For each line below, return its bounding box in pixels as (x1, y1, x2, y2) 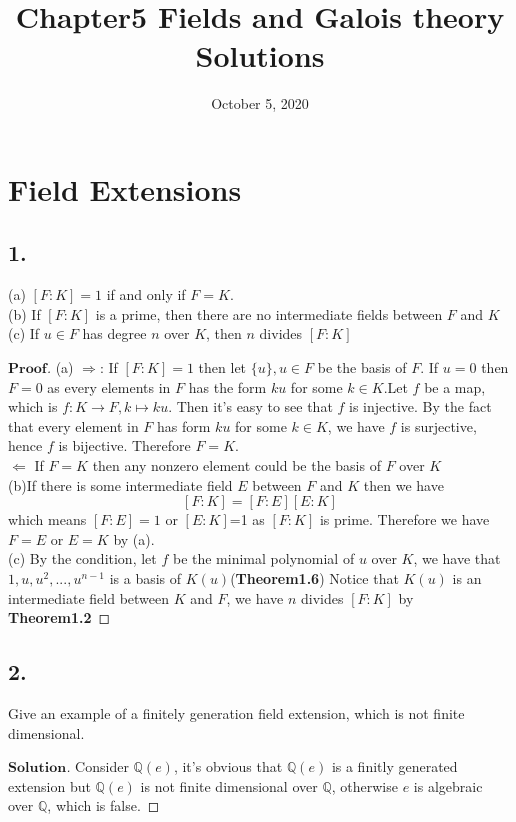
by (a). (113, 528, 155, 549)
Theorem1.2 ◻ (8, 607, 111, 628)
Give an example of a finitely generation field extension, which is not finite (8, 703, 465, 723)
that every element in (8, 415, 139, 436)
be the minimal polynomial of (172, 548, 355, 569)
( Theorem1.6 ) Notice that (230, 568, 399, 589)
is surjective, (400, 415, 477, 436)
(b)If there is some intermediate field (8, 474, 233, 495)
